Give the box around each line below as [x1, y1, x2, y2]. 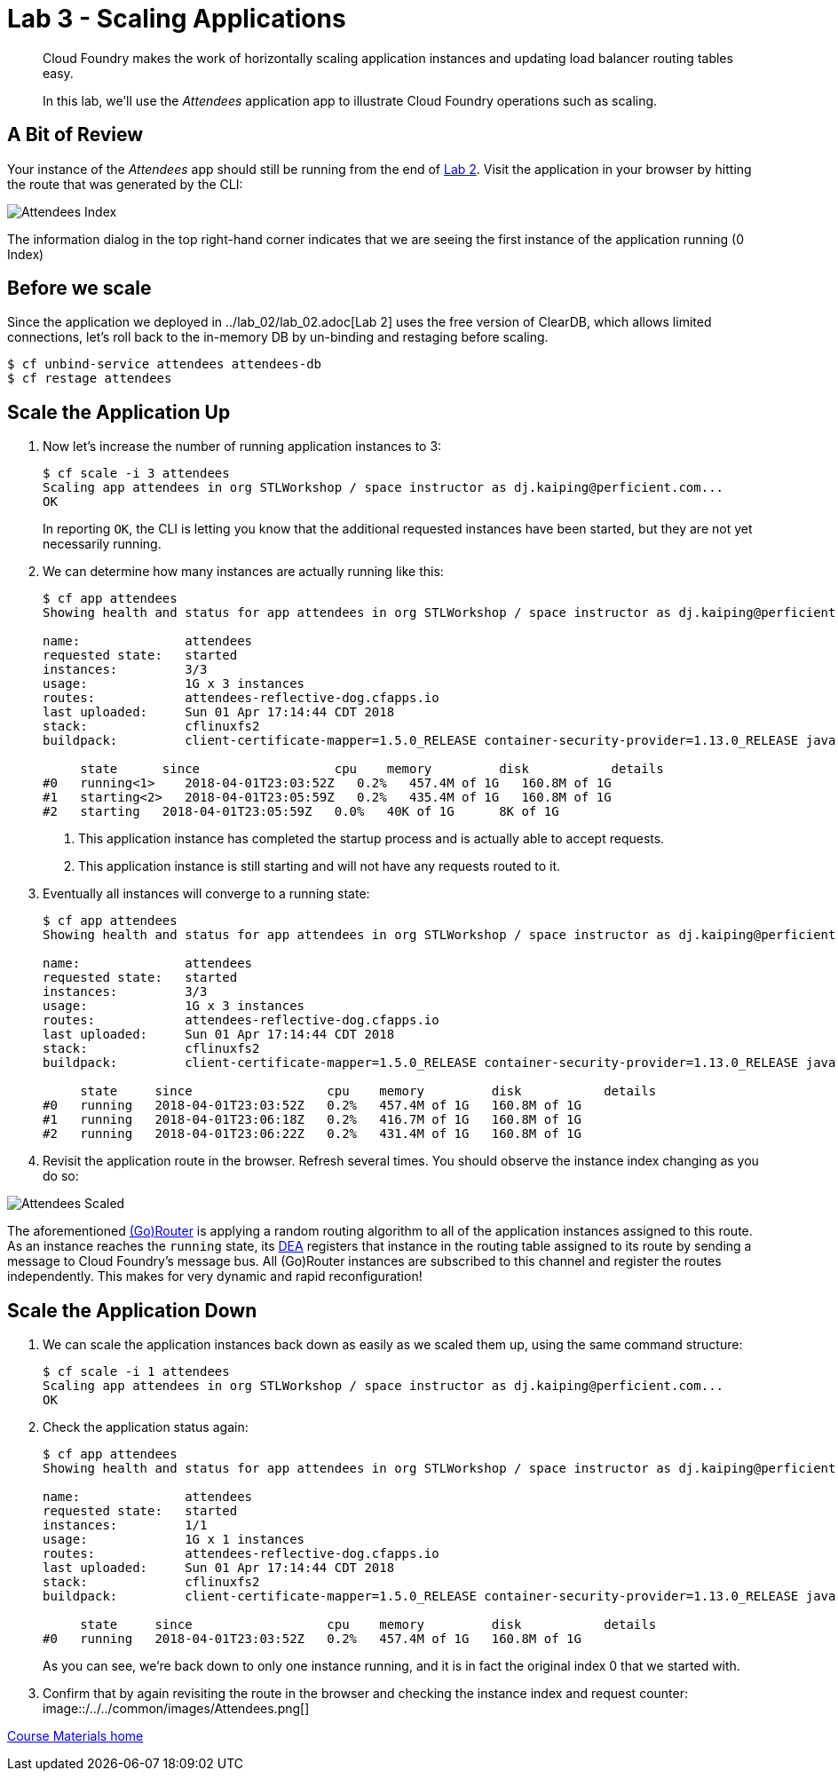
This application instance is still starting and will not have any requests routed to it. [78, 858, 561, 874]
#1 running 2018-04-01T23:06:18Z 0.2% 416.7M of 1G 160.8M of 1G [43, 1112, 581, 1127]
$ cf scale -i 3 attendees [43, 466, 230, 481]
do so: [43, 1168, 79, 1184]
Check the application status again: [43, 1419, 249, 1435]
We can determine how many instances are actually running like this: [43, 564, 444, 580]
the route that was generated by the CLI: [7, 176, 243, 192]
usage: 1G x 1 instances [43, 1532, 305, 1547]
